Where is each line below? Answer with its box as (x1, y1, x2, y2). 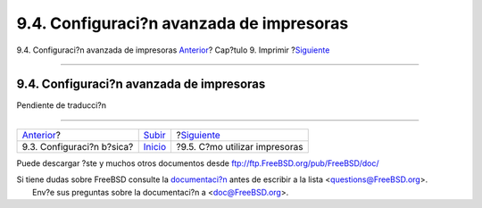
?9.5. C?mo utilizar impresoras (175, 140, 303, 153)
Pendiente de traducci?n (16, 100, 107, 111)
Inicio (143, 140, 167, 153)
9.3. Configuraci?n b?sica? (21, 140, 134, 153)
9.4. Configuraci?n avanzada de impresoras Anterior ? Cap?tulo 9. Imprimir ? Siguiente (16, 45, 330, 55)
